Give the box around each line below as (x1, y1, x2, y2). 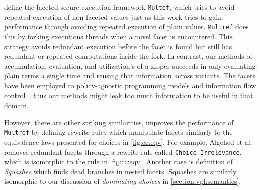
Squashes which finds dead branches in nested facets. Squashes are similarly (4, 166, 237, 176)
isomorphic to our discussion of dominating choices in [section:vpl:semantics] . (4, 176, 241, 186)
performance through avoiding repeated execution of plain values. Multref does (4, 21, 249, 32)
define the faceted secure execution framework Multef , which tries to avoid (4, 2, 235, 12)
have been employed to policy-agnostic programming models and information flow (4, 80, 256, 90)
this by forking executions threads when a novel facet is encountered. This (4, 31, 232, 41)
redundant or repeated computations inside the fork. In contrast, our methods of (4, 51, 252, 61)
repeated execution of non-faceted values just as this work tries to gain (4, 11, 222, 22)
